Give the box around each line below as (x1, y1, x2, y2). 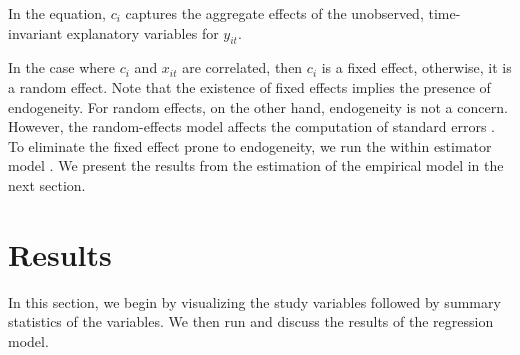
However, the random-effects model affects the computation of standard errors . (8, 116, 496, 137)
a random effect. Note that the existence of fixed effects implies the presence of (8, 76, 491, 97)
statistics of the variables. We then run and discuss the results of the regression (8, 311, 494, 332)
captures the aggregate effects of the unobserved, (125, 3, 424, 23)
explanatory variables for (66, 22, 219, 43)
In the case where (8, 57, 116, 78)
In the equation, (8, 3, 107, 23)
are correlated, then (182, 57, 303, 78)
